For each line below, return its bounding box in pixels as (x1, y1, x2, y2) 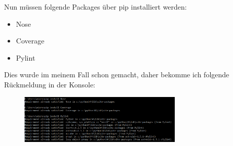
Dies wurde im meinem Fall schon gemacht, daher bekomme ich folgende (4, 69, 229, 80)
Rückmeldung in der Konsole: (4, 79, 95, 89)
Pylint (16, 52, 35, 63)
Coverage (16, 35, 45, 46)
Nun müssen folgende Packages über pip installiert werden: (4, 2, 187, 12)
